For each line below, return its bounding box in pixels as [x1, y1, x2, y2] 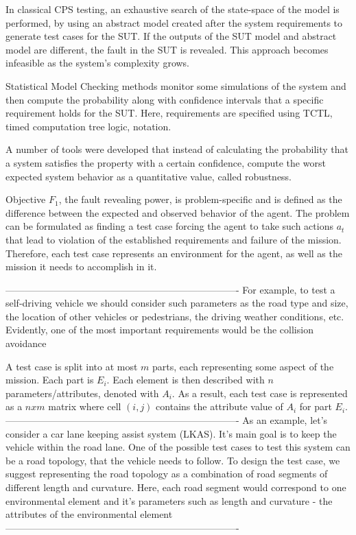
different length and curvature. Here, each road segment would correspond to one [5, 480, 346, 494]
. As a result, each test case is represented [171, 385, 348, 400]
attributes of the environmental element [5, 507, 173, 521]
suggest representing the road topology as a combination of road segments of [5, 466, 328, 481]
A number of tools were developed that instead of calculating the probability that [5, 142, 349, 156]
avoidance [5, 336, 47, 350]
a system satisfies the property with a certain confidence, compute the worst [5, 155, 326, 169]
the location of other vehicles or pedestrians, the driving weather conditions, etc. [5, 309, 344, 323]
